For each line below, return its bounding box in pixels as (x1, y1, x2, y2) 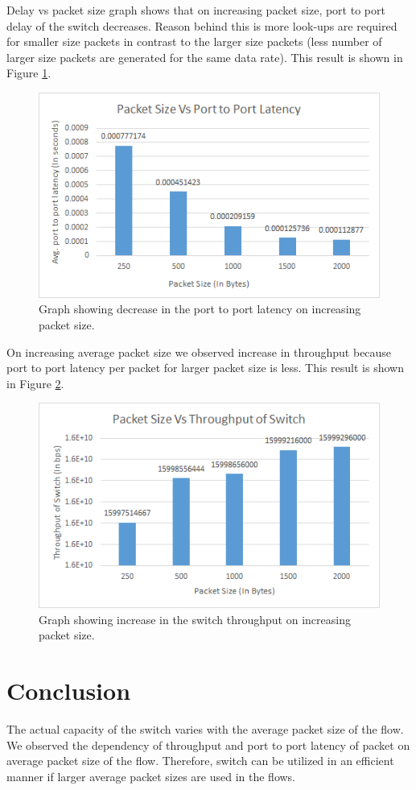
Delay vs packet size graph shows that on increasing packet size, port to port (6, 2, 385, 18)
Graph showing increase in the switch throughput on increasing (39, 610, 351, 627)
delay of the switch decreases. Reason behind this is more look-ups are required (6, 17, 397, 34)
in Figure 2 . (6, 374, 64, 391)
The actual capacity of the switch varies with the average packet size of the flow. (6, 720, 404, 737)
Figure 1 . (6, 64, 51, 81)
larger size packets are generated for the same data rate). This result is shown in (6, 48, 403, 65)
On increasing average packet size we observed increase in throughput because (6, 343, 392, 360)
